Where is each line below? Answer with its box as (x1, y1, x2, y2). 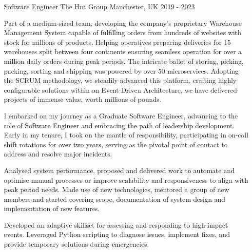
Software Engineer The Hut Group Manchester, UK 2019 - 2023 (4, 1, 195, 11)
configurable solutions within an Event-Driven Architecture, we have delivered (4, 84, 237, 95)
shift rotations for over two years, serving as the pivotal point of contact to (4, 139, 228, 149)
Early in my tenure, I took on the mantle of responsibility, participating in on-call (4, 130, 249, 140)
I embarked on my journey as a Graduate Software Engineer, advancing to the (4, 110, 238, 120)
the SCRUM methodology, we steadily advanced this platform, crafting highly (4, 75, 237, 85)
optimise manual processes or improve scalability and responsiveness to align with (4, 174, 248, 185)
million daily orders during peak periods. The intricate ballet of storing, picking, (4, 56, 244, 66)
